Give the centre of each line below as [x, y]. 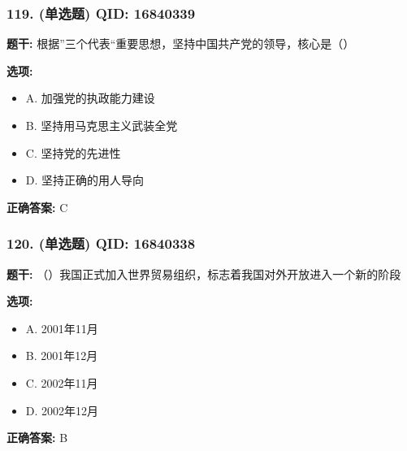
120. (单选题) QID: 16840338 [101, 243]
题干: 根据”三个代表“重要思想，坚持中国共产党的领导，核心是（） [181, 43]
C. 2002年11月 [62, 382]
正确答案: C [37, 207]
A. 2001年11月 [62, 328]
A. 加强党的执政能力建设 [90, 98]
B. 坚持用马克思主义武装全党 [102, 125]
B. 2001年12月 [62, 356]
